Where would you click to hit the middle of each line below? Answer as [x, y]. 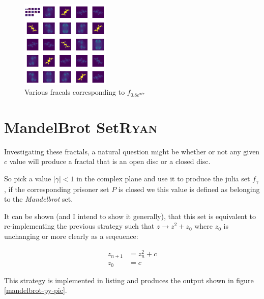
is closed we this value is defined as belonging [189, 189]
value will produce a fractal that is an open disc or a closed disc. [110, 161]
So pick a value [28, 179]
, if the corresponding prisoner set [57, 189]
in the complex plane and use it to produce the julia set [163, 179]
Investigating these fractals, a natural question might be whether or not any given [132, 151]
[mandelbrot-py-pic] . [36, 290]
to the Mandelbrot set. [39, 199]
